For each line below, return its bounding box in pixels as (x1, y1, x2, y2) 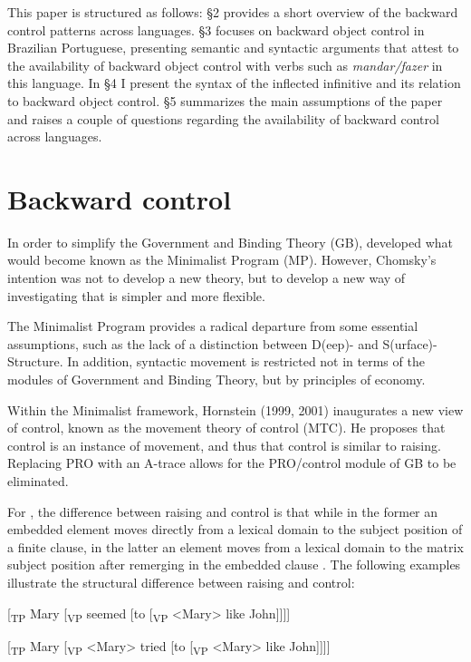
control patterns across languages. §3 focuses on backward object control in (7, 20, 425, 39)
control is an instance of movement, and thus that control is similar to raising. (7, 435, 441, 454)
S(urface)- (382, 334, 437, 353)
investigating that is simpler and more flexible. (7, 286, 265, 305)
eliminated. (7, 472, 69, 490)
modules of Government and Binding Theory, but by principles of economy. (7, 370, 426, 389)
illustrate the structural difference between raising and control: (7, 572, 355, 591)
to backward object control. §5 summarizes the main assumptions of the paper (7, 91, 443, 110)
